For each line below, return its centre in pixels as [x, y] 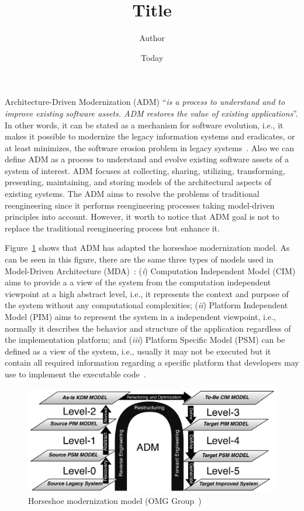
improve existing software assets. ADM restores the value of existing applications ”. [151, 113]
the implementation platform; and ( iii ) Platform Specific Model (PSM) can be [145, 340]
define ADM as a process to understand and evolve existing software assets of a [147, 159]
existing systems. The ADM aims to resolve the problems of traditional [132, 194]
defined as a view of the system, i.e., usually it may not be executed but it [138, 351]
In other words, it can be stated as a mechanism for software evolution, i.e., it [144, 125]
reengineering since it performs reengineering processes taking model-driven [140, 205]
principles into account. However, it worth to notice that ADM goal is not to [142, 217]
